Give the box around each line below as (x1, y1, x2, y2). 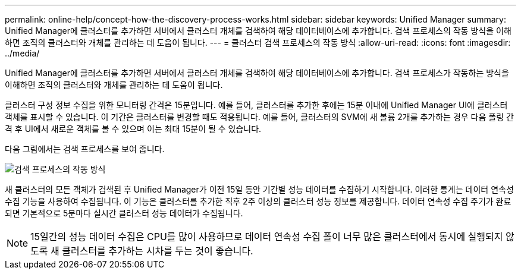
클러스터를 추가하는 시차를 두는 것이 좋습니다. (62, 245, 253, 257)
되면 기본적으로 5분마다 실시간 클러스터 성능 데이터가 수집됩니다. (5, 208, 243, 218)
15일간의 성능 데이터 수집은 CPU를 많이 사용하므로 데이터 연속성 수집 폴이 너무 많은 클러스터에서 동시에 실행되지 (30, 231, 503, 242)
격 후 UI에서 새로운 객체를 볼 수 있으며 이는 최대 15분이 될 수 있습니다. (5, 124, 262, 134)
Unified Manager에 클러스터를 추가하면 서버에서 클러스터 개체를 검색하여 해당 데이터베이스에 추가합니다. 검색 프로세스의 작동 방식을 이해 (5, 26, 511, 36)
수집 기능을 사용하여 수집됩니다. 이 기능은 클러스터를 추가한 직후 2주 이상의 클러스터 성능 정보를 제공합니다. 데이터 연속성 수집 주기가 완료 (5, 196, 511, 206)
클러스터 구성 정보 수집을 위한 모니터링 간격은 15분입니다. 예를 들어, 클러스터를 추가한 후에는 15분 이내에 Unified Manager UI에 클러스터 (5, 100, 508, 110)
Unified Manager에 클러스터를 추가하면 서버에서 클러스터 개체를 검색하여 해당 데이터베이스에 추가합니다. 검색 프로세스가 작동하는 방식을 (5, 68, 509, 78)
